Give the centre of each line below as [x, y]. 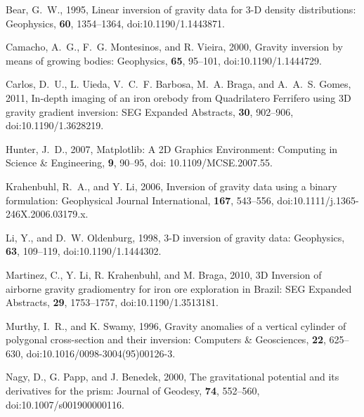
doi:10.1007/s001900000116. [65, 404]
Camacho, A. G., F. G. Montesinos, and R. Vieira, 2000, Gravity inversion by [174, 47]
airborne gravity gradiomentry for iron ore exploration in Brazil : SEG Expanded [179, 288]
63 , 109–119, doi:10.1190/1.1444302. [84, 251]
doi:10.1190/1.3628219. [55, 125]
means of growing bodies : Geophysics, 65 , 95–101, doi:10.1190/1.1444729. [164, 60]
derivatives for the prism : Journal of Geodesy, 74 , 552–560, [133, 391]
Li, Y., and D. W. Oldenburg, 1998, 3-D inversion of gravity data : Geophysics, [175, 237]
